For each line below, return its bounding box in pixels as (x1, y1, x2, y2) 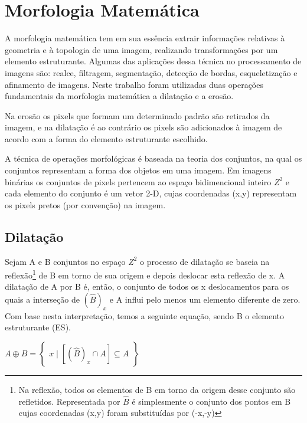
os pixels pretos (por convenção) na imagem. (5, 198, 166, 211)
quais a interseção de (5, 293, 80, 306)
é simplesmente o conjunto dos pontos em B (132, 395, 291, 407)
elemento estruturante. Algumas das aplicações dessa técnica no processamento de (5, 55, 302, 67)
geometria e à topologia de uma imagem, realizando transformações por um (5, 43, 278, 55)
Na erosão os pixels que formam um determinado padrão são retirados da (5, 109, 270, 122)
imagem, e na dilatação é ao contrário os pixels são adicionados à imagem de (5, 121, 282, 133)
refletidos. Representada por (18, 395, 120, 407)
